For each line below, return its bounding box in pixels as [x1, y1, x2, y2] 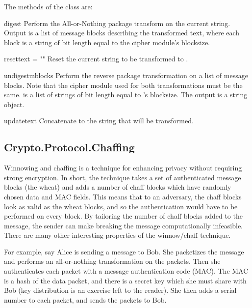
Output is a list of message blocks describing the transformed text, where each [4, 28, 240, 38]
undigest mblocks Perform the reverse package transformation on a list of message [4, 70, 248, 80]
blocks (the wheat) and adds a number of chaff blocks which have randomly [4, 182, 231, 192]
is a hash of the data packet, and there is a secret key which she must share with [4, 275, 247, 285]
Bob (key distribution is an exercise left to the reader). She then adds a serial [4, 285, 237, 295]
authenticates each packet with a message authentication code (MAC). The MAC [4, 266, 249, 276]
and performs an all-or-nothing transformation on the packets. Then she [4, 256, 221, 266]
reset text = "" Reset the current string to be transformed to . [4, 54, 188, 64]
